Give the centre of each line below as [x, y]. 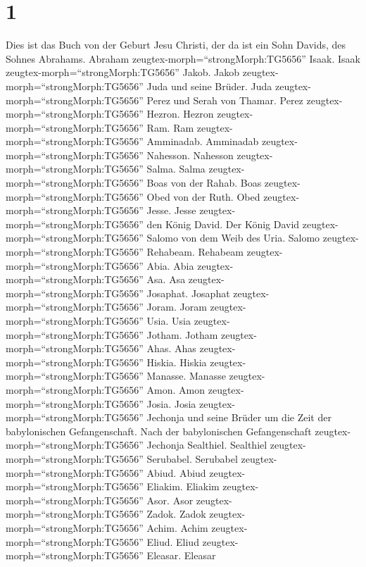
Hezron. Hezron [180, 114]
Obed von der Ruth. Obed [203, 196]
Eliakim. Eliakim [183, 486]
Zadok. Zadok [176, 514]
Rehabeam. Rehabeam [195, 252]
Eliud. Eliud [173, 541]
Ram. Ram [170, 127]
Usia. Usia [169, 320]
